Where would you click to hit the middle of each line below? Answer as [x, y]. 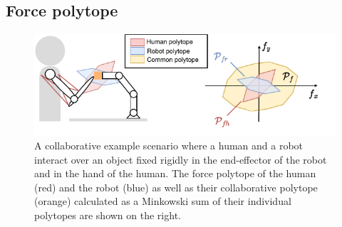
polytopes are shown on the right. [108, 215]
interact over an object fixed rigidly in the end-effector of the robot [181, 159]
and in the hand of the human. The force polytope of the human [175, 173]
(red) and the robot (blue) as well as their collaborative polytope [176, 187]
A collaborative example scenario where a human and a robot [169, 146]
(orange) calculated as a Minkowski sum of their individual [163, 201]
